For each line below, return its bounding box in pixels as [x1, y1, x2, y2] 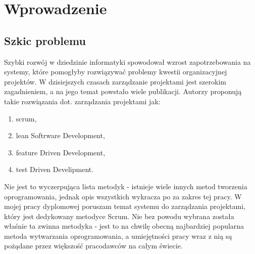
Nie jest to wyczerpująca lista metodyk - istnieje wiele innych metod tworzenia [4, 181, 247, 191]
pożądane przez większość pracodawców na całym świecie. [4, 240, 183, 251]
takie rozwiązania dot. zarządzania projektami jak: [4, 96, 161, 106]
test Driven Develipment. [16, 164, 94, 175]
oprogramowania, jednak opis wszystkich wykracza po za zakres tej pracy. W [4, 191, 242, 201]
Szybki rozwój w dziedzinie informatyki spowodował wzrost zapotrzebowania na [4, 56, 251, 67]
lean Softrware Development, [16, 130, 105, 141]
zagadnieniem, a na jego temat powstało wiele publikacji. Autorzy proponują [4, 86, 242, 97]
